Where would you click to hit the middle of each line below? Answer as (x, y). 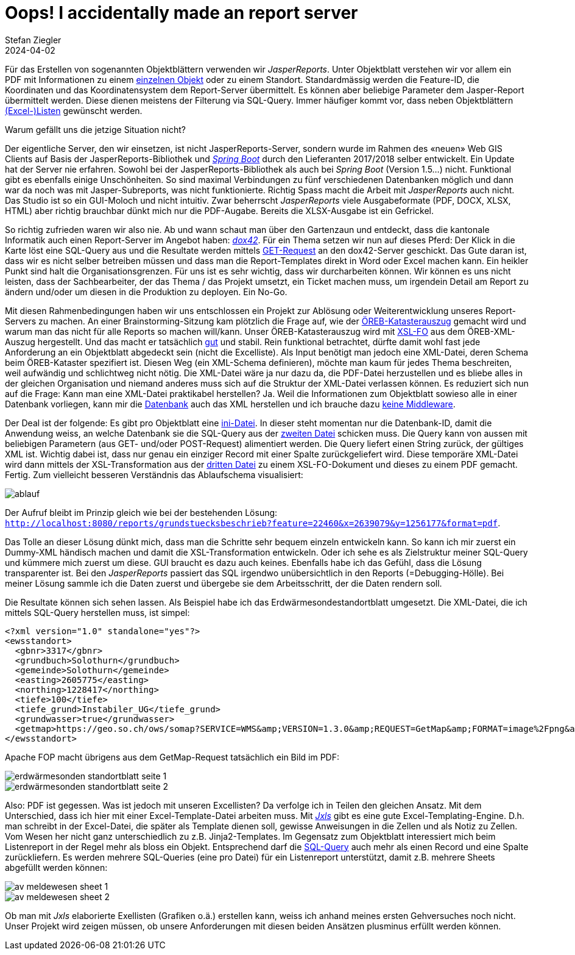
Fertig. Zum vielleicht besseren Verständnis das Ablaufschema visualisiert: (154, 474)
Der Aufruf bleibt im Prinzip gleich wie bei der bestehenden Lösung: (141, 512)
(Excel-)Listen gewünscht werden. (74, 110)
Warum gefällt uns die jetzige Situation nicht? (95, 129)
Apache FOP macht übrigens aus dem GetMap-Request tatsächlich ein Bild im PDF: (172, 757)
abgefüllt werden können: (56, 867)
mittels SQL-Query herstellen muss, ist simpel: (97, 612)
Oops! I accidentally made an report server (182, 13)
